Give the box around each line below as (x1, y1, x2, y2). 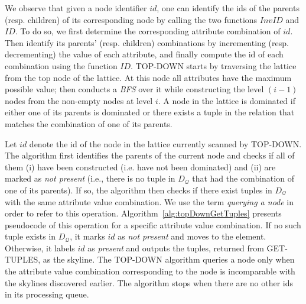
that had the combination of (192, 172, 294, 185)
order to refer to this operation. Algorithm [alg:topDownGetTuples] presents (5, 207, 282, 219)
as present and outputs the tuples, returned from (87, 241, 264, 254)
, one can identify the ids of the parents (157, 2, 300, 14)
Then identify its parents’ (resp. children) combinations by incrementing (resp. (5, 36, 289, 48)
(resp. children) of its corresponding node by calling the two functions (5, 13, 258, 25)
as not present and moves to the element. (118, 230, 266, 242)
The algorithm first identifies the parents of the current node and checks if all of (5, 149, 295, 161)
